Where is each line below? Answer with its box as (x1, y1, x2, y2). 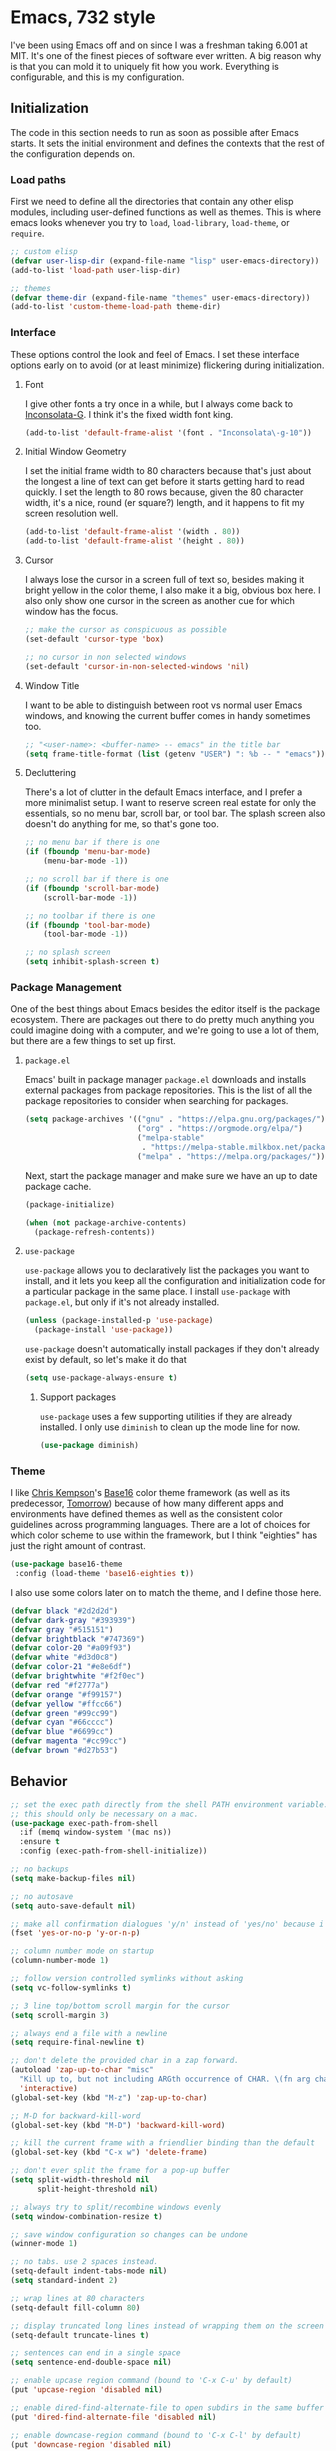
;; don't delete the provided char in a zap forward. (10, 2056, 240, 2066)
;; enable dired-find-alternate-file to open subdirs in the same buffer (10, 2402, 325, 2413)
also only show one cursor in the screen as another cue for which (24, 595, 295, 607)
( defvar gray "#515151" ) (10, 1624, 114, 1635)
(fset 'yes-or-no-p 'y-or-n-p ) (10, 1928, 141, 1938)
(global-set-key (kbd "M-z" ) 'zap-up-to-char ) (10, 2092, 208, 2103)
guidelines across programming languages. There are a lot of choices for (10, 1519, 311, 1531)
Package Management (10, 981, 122, 995)
